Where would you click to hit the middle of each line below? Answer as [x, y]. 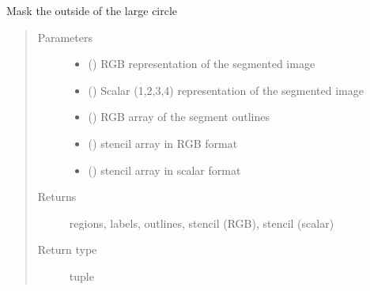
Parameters [65, 37]
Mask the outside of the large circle [92, 10]
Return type [67, 249]
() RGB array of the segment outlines [179, 117]
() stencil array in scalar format [164, 170]
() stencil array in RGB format [163, 143]
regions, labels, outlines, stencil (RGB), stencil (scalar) [202, 223]
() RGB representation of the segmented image [202, 64]
